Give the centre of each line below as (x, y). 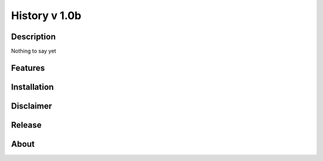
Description (33, 37)
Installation (32, 87)
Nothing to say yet (33, 51)
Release (26, 125)
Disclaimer (31, 106)
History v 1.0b (46, 16)
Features (28, 68)
